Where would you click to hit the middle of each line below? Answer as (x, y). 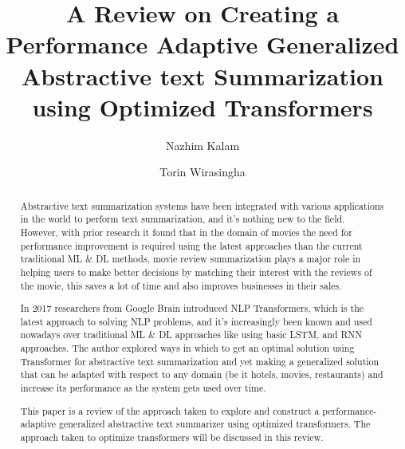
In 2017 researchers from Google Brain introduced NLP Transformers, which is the (192, 308)
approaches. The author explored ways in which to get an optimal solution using (187, 348)
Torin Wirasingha (202, 172)
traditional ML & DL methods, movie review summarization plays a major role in (191, 259)
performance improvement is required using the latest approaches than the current (191, 245)
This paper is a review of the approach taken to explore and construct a (170, 410)
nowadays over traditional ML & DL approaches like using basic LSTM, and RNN (191, 335)
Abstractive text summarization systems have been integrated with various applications (202, 205)
